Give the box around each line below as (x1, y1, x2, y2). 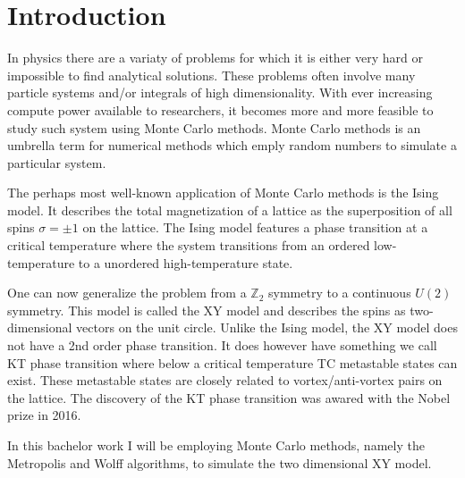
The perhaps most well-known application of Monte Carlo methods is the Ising (7, 183, 439, 202)
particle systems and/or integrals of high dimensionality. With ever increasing (7, 83, 433, 102)
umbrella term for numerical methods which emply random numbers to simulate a (7, 136, 457, 155)
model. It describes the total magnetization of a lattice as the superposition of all (7, 200, 452, 219)
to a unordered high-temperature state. (78, 253, 293, 272)
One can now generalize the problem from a (7, 283, 247, 302)
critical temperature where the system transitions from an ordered (7, 236, 370, 255)
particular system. (7, 153, 106, 172)
